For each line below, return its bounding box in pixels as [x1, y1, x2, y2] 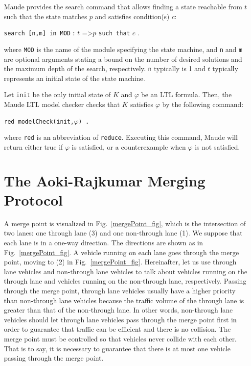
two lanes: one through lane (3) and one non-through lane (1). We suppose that [4, 228, 243, 238]
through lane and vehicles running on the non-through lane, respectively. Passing [4, 276, 247, 286]
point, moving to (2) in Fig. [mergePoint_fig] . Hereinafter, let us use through [4, 257, 237, 267]
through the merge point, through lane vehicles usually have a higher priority [4, 285, 236, 295]
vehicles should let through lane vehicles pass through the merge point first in [4, 314, 237, 324]
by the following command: [162, 99, 244, 109]
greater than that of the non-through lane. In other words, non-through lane [4, 305, 233, 315]
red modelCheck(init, [4, 118, 74, 125]
